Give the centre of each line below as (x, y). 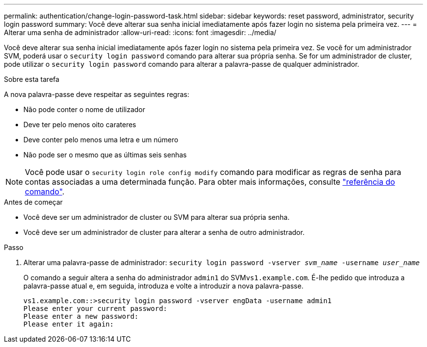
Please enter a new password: (81, 316)
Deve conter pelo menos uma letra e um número (101, 140)
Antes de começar (33, 202)
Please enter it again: (69, 324)
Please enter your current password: (96, 308)
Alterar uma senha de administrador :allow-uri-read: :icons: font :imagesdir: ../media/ (140, 32)
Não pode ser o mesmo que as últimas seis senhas (105, 155)
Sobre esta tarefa (32, 79)
